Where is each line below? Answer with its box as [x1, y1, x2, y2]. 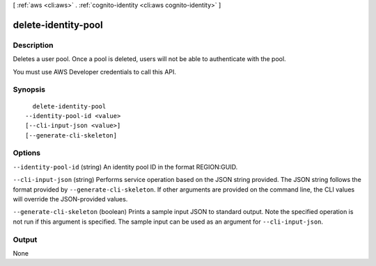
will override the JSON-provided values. [13, 194, 128, 203]
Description [13, 40, 54, 50]
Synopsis [13, 85, 45, 94]
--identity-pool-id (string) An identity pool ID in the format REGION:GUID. [13, 163, 238, 171]
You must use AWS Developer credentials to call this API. [13, 67, 177, 76]
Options [13, 148, 41, 158]
